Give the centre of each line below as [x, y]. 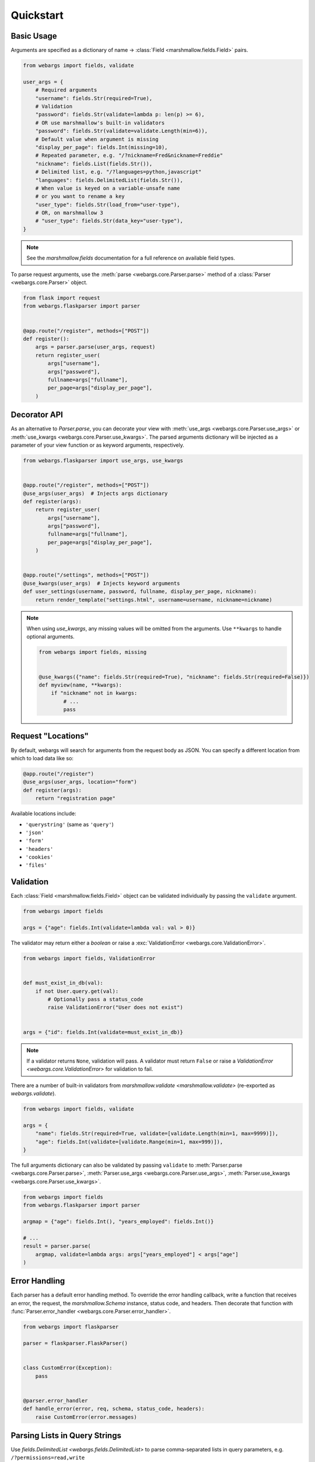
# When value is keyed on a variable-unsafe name [108, 188]
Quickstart [37, 15]
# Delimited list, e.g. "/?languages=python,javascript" [118, 172]
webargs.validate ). [34, 1094]
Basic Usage [34, 36]
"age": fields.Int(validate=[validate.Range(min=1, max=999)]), [129, 1142]
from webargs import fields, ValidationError [89, 958]
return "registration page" [76, 799]
